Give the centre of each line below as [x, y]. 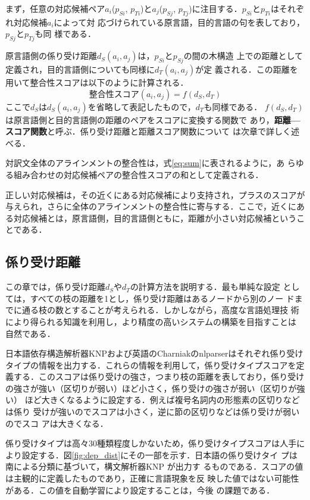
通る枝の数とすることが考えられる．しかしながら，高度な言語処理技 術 [160, 310]
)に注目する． [215, 8]
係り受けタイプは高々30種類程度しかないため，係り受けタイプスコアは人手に [155, 443]
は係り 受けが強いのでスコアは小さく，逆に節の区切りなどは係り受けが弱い [153, 412]
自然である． [30, 333]
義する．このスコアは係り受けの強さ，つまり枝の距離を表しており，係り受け [155, 376]
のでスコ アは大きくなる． [57, 423]
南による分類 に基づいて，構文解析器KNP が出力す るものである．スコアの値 [154, 466]
